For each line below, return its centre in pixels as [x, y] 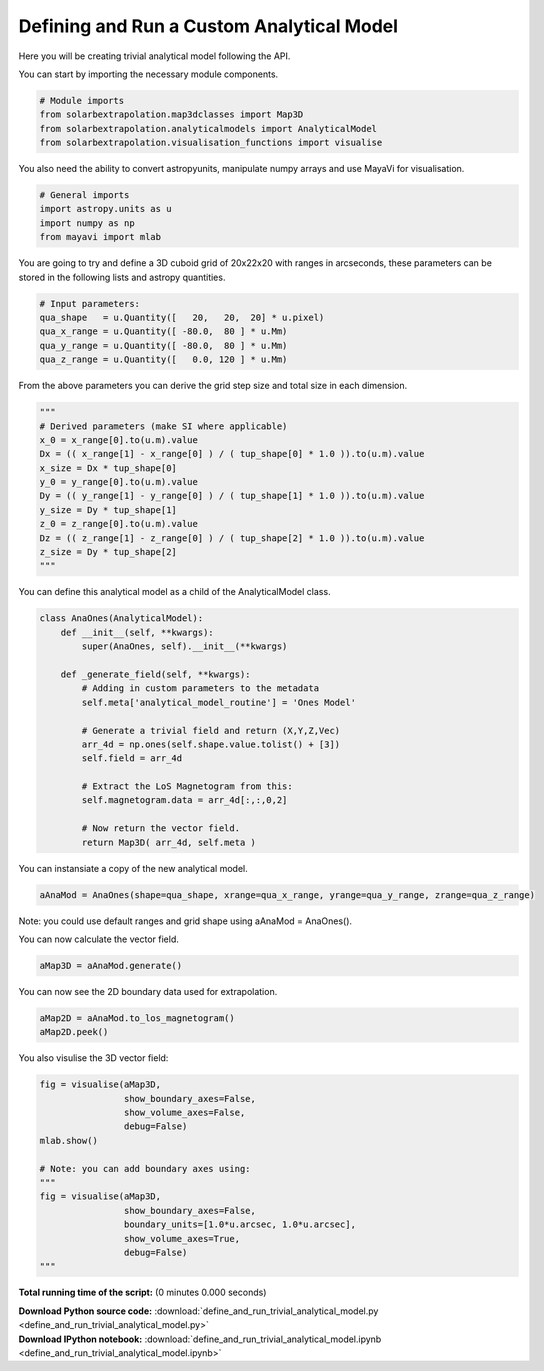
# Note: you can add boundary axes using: [145, 1168]
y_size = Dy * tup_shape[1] [108, 509]
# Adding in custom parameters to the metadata [200, 688]
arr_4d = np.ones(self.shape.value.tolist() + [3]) [211, 744]
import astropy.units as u [105, 209]
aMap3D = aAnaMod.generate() [111, 965]
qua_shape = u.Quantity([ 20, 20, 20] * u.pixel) [182, 317]
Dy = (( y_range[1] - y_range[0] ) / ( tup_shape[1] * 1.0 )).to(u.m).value [232, 496]
